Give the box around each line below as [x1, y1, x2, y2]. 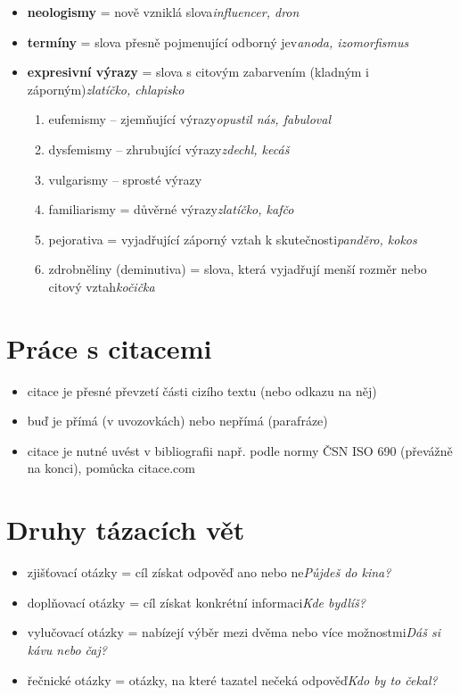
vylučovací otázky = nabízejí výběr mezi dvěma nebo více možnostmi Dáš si [27, 623, 441, 641]
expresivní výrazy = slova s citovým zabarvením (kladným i [27, 62, 370, 81]
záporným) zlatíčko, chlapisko [27, 79, 185, 98]
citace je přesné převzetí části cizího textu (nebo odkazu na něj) [27, 381, 377, 400]
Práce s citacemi [6, 329, 212, 366]
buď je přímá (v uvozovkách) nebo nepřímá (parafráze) [27, 411, 328, 430]
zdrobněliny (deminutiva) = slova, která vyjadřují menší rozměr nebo [48, 260, 427, 278]
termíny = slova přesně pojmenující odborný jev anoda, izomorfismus [27, 32, 409, 51]
